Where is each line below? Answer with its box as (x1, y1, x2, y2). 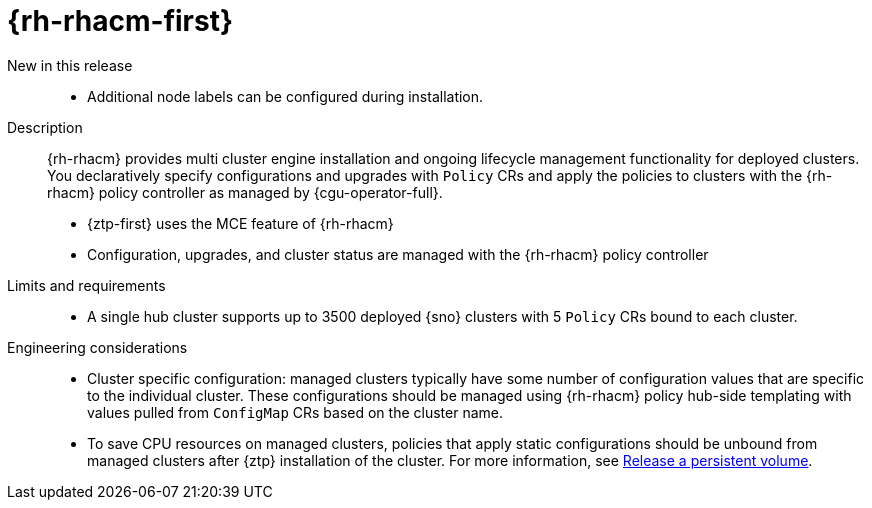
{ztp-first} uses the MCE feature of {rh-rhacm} (87, 214, 394, 232)
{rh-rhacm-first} (7, 4, 234, 38)
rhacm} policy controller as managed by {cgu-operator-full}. (47, 183, 443, 201)
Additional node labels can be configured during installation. (87, 87, 484, 105)
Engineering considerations (7, 338, 188, 356)
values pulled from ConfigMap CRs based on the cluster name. (87, 403, 503, 421)
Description (7, 118, 83, 136)
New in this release (7, 56, 133, 74)
